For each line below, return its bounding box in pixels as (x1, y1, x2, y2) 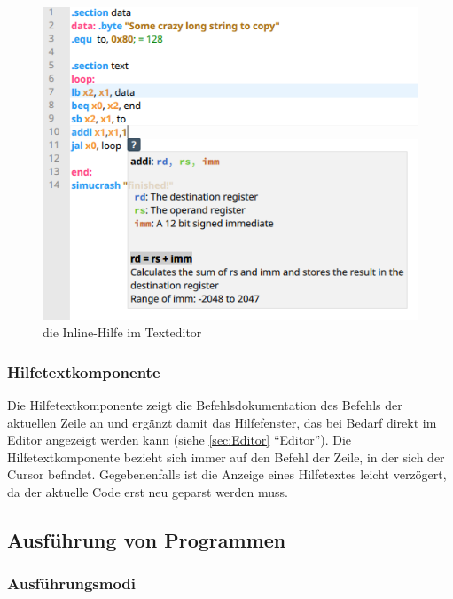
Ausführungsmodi (7, 572, 136, 595)
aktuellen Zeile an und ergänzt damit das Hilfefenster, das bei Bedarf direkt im (7, 413, 437, 431)
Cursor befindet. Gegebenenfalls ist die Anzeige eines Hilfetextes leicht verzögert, (7, 465, 447, 484)
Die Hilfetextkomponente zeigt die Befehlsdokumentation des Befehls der (7, 395, 402, 414)
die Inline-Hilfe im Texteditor (43, 323, 202, 342)
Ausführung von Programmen (7, 525, 286, 553)
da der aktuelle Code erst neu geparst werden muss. (7, 482, 288, 500)
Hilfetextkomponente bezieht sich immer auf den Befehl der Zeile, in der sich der (7, 447, 445, 466)
